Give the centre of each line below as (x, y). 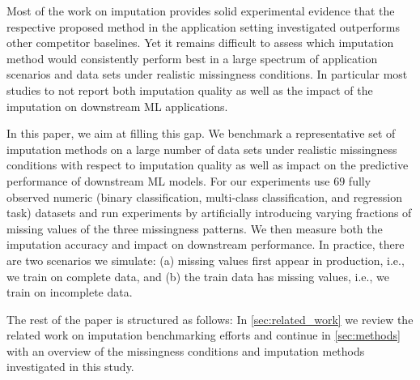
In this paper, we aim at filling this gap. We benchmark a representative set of (201, 133)
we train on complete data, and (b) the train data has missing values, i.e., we (198, 276)
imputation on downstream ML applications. (117, 106)
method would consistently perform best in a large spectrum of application (192, 58)
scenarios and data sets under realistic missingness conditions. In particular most (207, 74)
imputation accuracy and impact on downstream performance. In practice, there (206, 244)
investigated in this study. (70, 367)
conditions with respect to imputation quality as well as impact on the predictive (208, 165)
